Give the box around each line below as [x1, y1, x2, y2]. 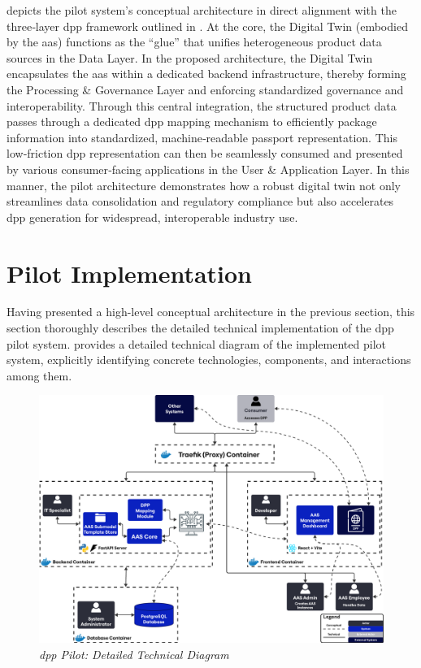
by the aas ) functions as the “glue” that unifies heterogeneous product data [7, 33, 382, 50]
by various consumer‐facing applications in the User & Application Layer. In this [7, 160, 410, 177]
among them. [7, 367, 72, 384]
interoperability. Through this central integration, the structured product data [7, 97, 397, 114]
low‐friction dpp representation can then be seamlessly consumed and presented [7, 145, 403, 162]
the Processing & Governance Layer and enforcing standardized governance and [7, 80, 404, 98]
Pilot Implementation [7, 256, 253, 289]
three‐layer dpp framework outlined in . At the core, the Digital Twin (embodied [7, 17, 408, 34]
